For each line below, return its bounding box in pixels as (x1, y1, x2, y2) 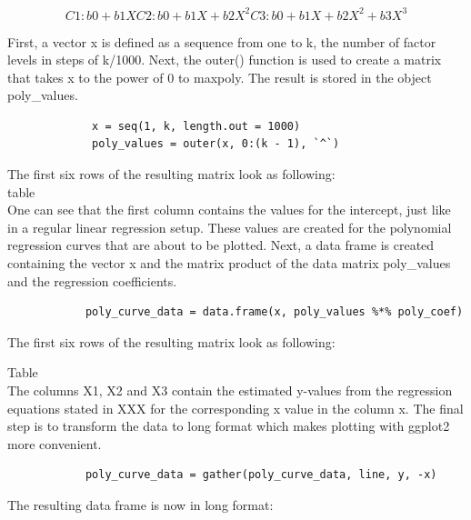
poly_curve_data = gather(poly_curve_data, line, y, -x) (85, 468, 437, 482)
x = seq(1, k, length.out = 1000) (92, 119, 301, 133)
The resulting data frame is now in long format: (7, 495, 274, 514)
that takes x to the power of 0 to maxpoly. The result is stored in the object (7, 67, 432, 86)
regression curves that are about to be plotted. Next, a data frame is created (7, 235, 435, 255)
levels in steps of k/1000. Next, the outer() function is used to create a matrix (7, 50, 442, 69)
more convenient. (7, 434, 102, 453)
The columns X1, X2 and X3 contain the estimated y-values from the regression (7, 381, 453, 399)
